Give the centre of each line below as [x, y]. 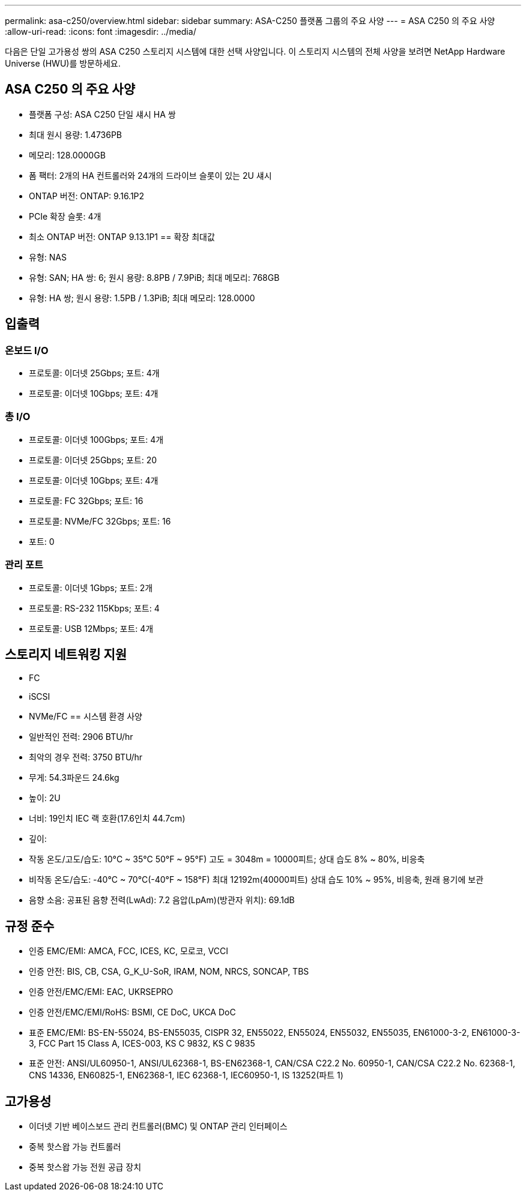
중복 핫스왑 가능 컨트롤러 [75, 1147]
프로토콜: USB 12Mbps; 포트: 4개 [91, 628]
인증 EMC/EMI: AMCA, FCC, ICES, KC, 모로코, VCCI [128, 951]
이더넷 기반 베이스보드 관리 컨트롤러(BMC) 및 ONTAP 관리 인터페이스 [158, 1126]
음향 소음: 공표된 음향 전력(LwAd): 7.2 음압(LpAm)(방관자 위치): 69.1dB [162, 900]
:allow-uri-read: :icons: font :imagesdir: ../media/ [101, 32]
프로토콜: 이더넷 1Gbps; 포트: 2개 [91, 587]
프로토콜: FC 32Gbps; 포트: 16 [86, 500]
